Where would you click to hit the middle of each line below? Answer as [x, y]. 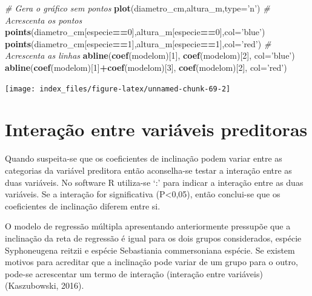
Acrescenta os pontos [44, 20]
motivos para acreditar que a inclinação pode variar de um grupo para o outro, [151, 262]
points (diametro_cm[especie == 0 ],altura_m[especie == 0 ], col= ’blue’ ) [135, 32]
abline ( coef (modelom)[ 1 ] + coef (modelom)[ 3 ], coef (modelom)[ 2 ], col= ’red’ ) [146, 67]
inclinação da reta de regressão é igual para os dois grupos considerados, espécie [153, 238]
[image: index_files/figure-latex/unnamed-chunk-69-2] [118, 89]
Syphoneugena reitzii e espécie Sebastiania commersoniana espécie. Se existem [150, 250]
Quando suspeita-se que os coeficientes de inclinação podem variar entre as [144, 158]
